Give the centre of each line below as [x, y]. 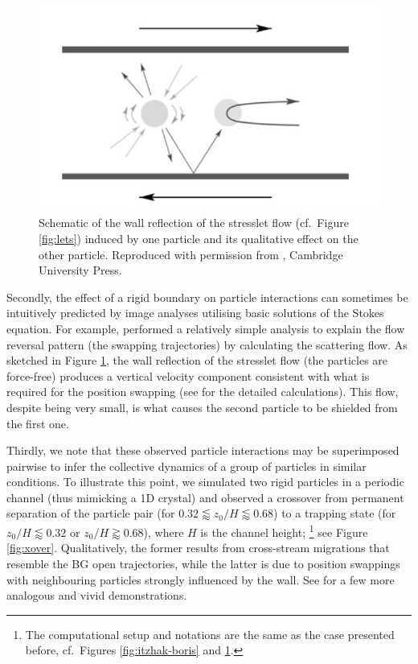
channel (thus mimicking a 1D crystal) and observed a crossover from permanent [205, 497]
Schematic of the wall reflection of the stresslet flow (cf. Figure [194, 223]
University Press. [80, 270]
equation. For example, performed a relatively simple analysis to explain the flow [206, 328]
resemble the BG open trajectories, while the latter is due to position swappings [203, 563]
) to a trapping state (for [335, 513]
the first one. [38, 423]
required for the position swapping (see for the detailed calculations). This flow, [203, 392]
